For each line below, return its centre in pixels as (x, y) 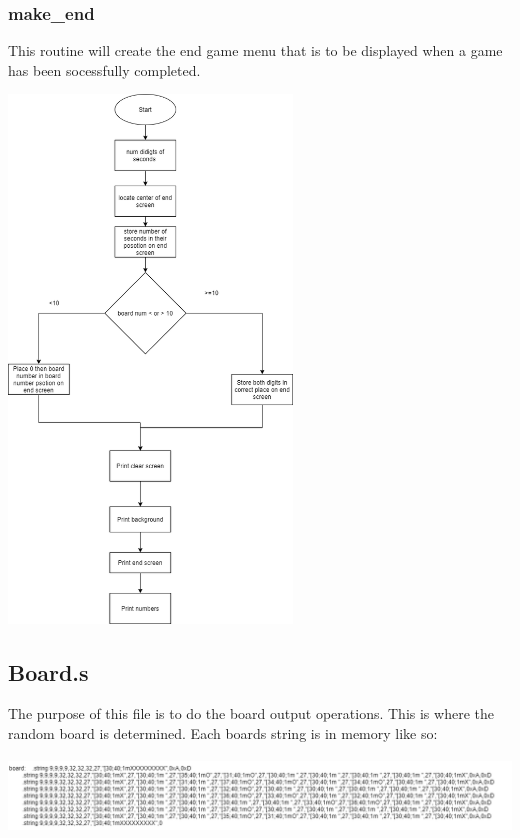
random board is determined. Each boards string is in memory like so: (223, 732)
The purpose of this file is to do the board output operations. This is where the (251, 713)
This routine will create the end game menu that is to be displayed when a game (255, 50)
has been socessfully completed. (104, 69)
